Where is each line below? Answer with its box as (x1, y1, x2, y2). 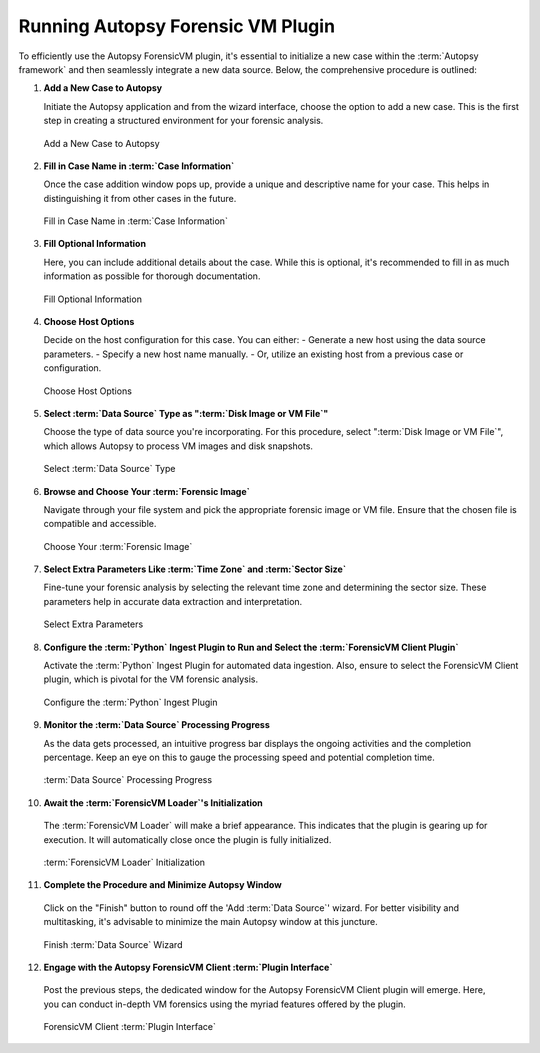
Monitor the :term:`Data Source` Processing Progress (43, 719, 270, 731)
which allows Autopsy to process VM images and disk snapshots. (43, 440, 314, 452)
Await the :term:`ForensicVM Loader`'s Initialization (43, 796, 264, 809)
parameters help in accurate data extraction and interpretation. (43, 595, 303, 607)
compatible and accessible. (43, 518, 157, 530)
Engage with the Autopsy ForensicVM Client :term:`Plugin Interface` (43, 961, 334, 973)
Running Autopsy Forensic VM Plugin (18, 15, 335, 37)
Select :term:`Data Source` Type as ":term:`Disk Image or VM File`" (43, 407, 329, 419)
